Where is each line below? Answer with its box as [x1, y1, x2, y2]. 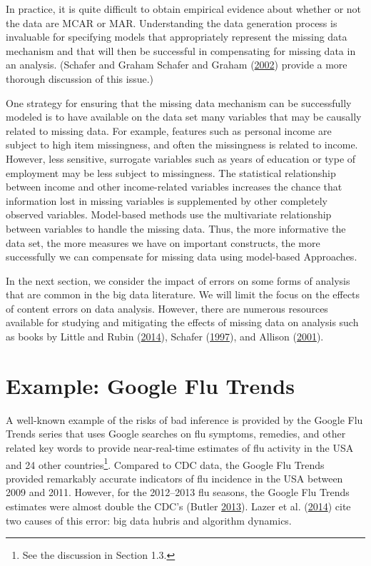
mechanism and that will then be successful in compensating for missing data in [6, 43, 356, 58]
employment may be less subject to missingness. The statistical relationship [6, 165, 336, 180]
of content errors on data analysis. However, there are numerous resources [6, 300, 328, 315]
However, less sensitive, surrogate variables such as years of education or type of [6, 151, 356, 166]
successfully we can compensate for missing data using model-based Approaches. [6, 249, 357, 264]
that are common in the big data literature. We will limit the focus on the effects [6, 287, 360, 302]
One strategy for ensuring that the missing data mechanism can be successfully [6, 95, 352, 110]
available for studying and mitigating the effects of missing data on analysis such [6, 315, 359, 330]
